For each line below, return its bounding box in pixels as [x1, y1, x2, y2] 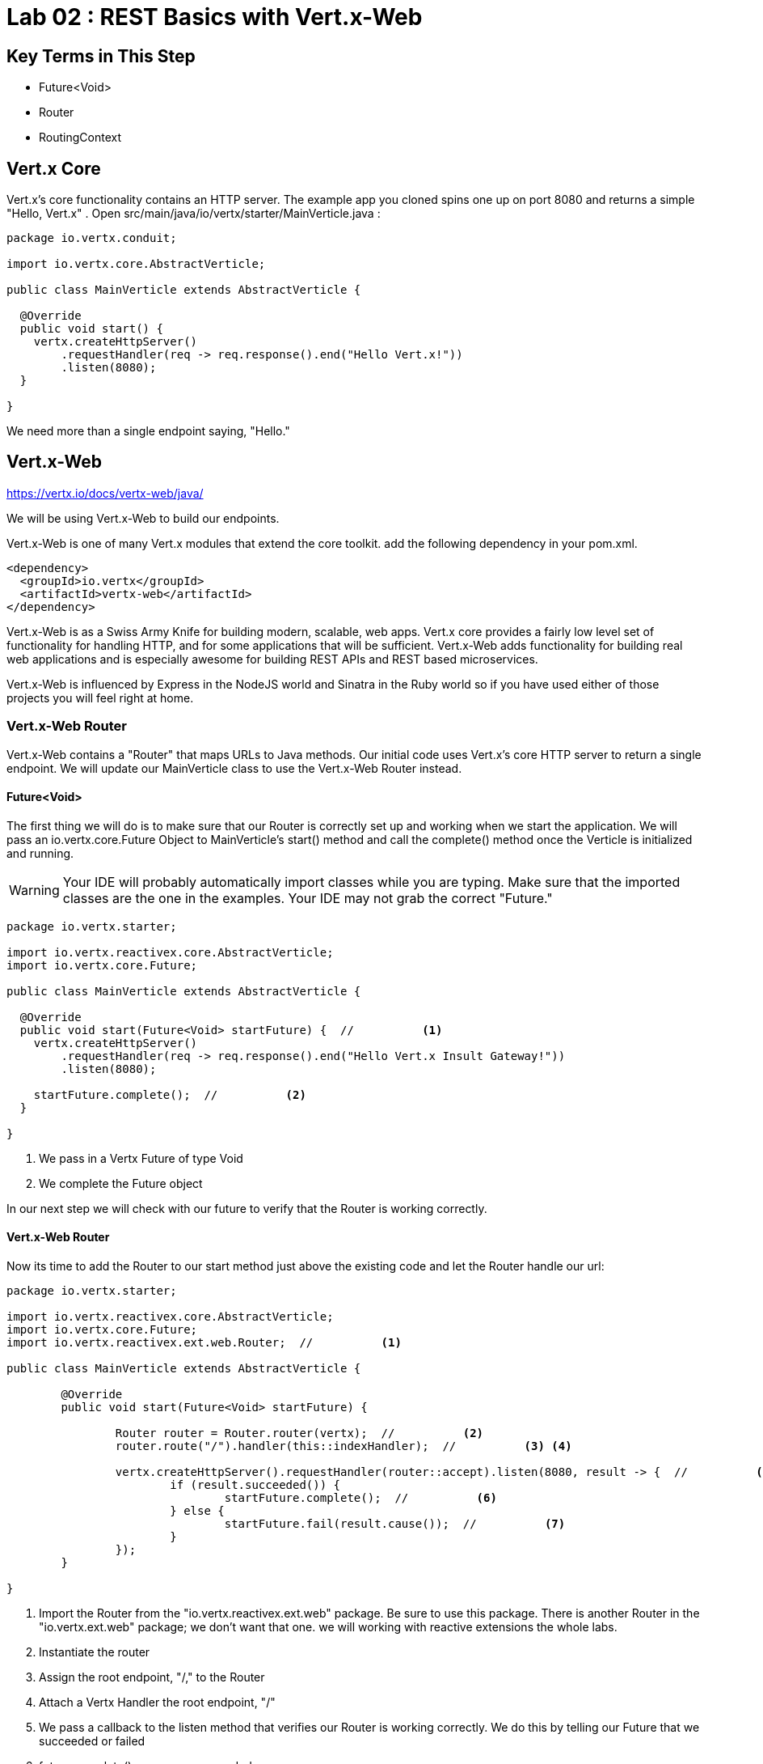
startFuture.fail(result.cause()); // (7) [224, 1517, 566, 1531]
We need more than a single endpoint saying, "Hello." [6, 424, 290, 439]
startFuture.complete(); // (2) [33, 1088, 306, 1101]
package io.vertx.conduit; [6, 231, 177, 245]
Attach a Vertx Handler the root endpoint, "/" [39, 1695, 276, 1710]
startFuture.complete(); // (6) [224, 1491, 497, 1505]
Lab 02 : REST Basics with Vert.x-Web [6, 3, 423, 31]
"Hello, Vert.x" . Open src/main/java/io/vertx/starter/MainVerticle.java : [6, 206, 381, 221]
